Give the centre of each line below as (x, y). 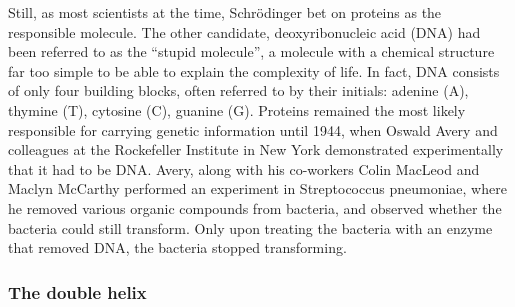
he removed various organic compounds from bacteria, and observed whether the (255, 207)
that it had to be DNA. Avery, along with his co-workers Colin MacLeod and (244, 168)
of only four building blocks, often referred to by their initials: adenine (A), (238, 90)
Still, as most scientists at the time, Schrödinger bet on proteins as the (225, 12)
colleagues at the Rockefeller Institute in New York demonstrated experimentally (256, 149)
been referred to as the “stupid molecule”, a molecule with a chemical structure (251, 51)
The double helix (77, 291)
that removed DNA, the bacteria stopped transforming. (177, 247)
